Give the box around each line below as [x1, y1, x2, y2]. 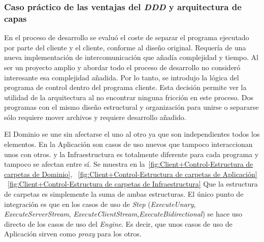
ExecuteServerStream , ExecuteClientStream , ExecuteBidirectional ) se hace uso [4, 208, 243, 219]
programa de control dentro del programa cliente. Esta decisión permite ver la [4, 82, 247, 93]
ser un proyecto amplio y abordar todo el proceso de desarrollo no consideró [4, 62, 241, 72]
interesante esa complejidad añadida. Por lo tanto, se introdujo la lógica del [4, 72, 239, 82]
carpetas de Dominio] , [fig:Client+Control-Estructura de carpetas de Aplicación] [4, 168, 257, 179]
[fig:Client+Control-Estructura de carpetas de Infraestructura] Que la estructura [8, 178, 258, 189]
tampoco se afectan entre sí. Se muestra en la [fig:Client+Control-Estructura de [4, 159, 253, 169]
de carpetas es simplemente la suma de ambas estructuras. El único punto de [4, 189, 244, 199]
